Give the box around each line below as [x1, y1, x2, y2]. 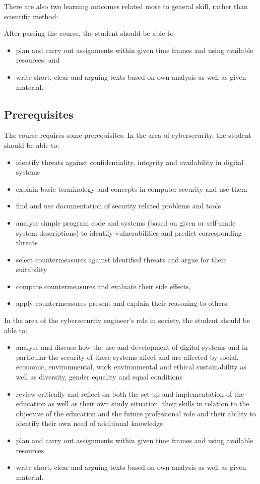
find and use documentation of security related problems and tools [16, 200, 221, 211]
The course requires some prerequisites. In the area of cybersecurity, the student [4, 130, 251, 140]
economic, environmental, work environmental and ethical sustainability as [16, 361, 246, 372]
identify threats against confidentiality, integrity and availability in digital [16, 156, 244, 167]
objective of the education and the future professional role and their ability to [16, 408, 256, 418]
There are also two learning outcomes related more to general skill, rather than [4, 1, 248, 11]
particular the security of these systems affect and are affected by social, [16, 351, 239, 362]
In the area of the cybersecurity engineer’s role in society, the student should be [4, 315, 250, 326]
